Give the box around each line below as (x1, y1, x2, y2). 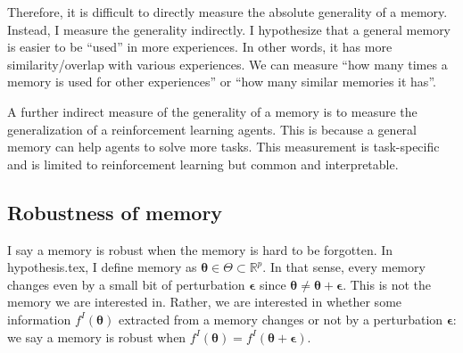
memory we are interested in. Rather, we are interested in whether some (7, 292, 402, 311)
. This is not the (343, 275, 432, 293)
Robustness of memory (7, 198, 223, 226)
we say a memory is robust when (7, 327, 186, 346)
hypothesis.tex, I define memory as (7, 258, 197, 276)
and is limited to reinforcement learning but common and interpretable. (7, 154, 399, 173)
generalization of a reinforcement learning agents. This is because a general (7, 119, 417, 138)
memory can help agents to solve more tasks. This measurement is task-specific (7, 137, 440, 156)
